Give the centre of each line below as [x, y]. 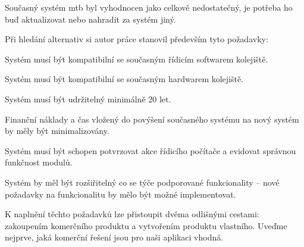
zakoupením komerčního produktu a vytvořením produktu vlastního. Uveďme [146, 225]
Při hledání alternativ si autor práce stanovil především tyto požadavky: [137, 39]
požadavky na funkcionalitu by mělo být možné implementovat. [120, 194]
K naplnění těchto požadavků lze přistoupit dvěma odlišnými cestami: [132, 214]
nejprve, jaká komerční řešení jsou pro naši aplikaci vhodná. [114, 237]
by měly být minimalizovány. [57, 131]
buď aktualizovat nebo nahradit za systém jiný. [90, 19]
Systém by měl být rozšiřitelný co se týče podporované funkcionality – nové [142, 182]
